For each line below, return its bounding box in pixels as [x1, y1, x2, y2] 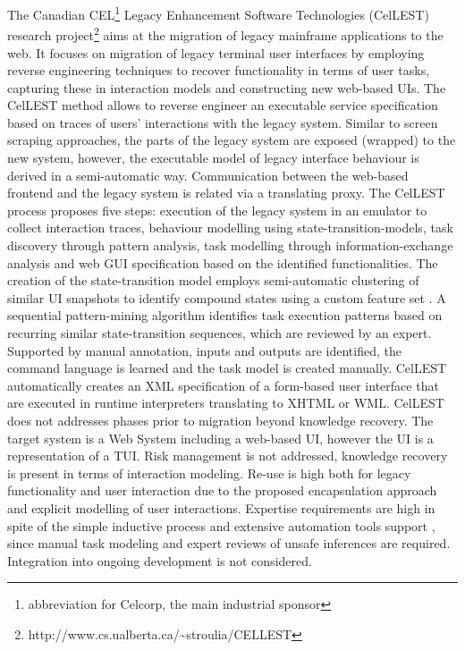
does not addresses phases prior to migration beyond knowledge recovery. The [7, 410, 434, 429]
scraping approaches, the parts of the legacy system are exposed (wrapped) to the [7, 131, 456, 149]
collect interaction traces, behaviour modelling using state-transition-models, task [7, 218, 453, 237]
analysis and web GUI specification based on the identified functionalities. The [7, 253, 438, 272]
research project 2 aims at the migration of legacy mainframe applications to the [7, 23, 444, 44]
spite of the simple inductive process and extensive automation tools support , [7, 516, 435, 535]
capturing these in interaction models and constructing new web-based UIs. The [7, 78, 446, 97]
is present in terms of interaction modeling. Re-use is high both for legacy [7, 463, 411, 482]
